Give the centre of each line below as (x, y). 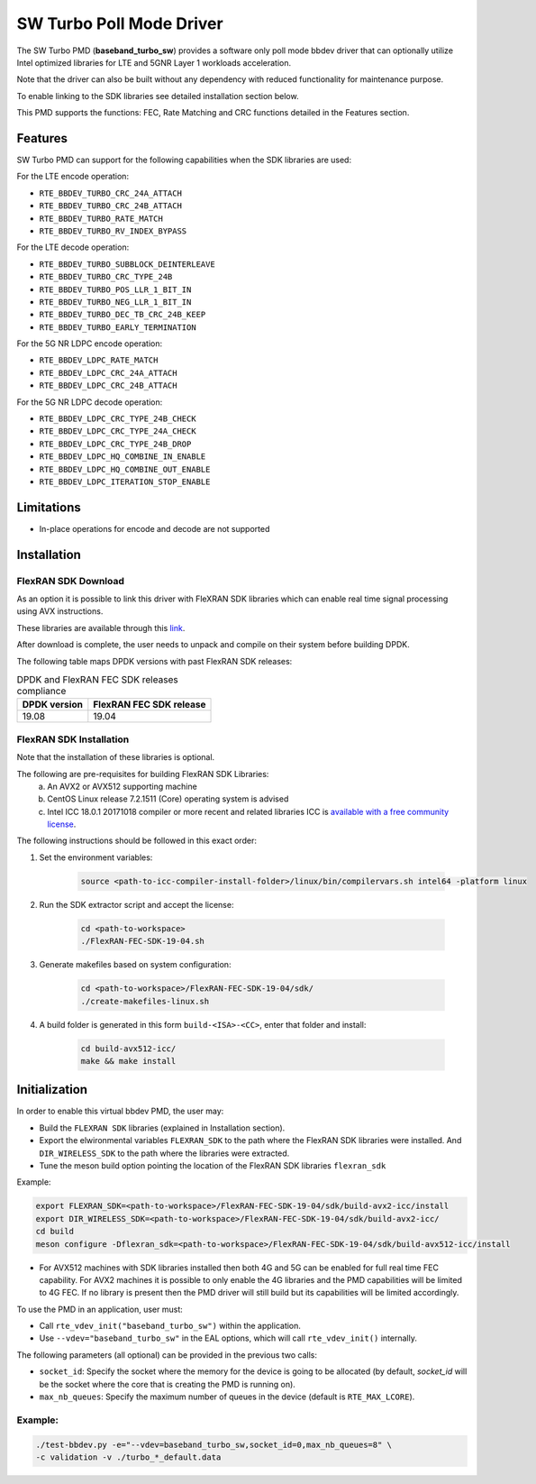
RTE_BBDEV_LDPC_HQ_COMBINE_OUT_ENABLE (125, 469)
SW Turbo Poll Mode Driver (120, 23)
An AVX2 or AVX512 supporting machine (122, 786)
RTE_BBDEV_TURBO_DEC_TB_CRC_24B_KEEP (123, 315)
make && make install (128, 1061)
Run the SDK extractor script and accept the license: (136, 904)
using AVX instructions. (60, 611)
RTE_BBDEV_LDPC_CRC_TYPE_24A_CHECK (118, 431)
